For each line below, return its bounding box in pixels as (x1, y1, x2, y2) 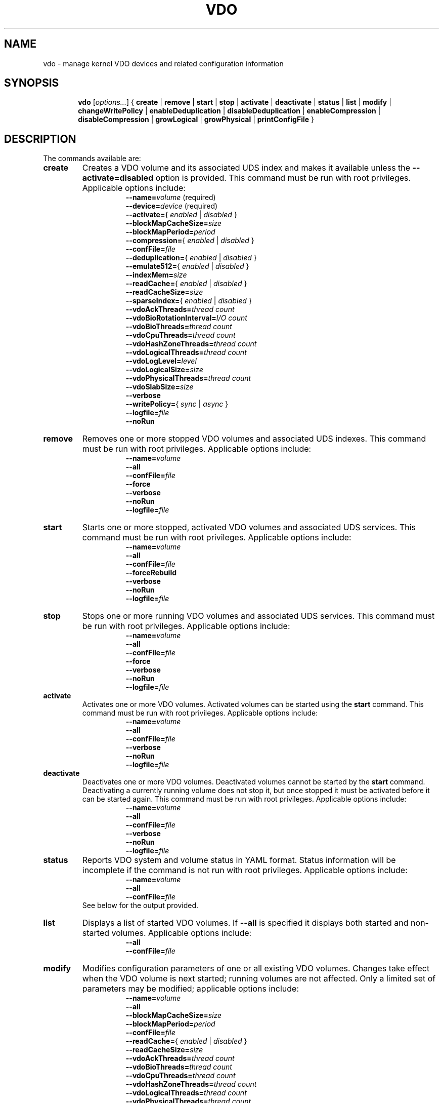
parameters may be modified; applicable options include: (82, 983, 299, 994)
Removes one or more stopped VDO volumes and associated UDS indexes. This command (82, 434, 426, 444)
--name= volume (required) (125, 193, 216, 202)
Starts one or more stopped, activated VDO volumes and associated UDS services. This (82, 522, 416, 533)
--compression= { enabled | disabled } (125, 236, 254, 245)
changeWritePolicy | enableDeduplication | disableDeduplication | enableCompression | (78, 106, 381, 115)
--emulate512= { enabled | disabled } (125, 262, 249, 271)
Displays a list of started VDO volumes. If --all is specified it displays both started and (82, 918, 409, 928)
